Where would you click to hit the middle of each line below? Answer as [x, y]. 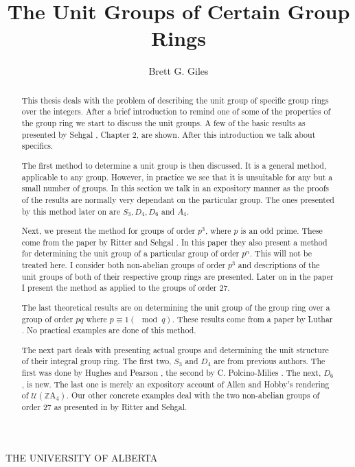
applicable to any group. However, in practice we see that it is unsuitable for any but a [177, 177]
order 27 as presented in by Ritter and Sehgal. [104, 407]
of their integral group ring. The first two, [96, 361]
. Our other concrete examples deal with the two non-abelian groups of [193, 395]
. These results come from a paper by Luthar [252, 319]
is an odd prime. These [282, 231]
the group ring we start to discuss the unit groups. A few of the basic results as [163, 123]
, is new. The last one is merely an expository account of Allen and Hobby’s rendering [175, 384]
